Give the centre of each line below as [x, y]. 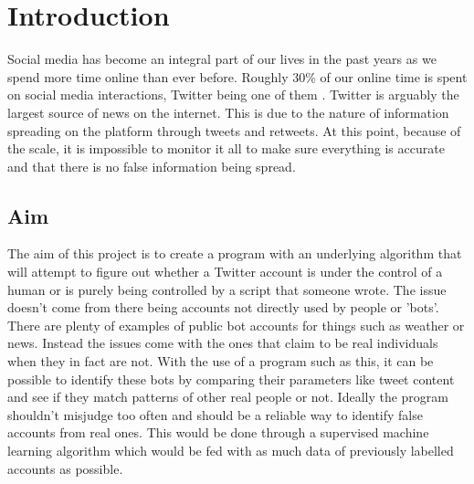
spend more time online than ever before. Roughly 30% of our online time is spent [237, 76]
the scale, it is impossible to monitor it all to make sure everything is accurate [226, 148]
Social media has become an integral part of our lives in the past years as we [222, 59]
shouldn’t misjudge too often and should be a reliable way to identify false [215, 414]
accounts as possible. [65, 468]
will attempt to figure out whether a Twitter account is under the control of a [225, 272]
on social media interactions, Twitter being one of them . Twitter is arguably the [233, 95]
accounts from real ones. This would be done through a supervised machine [218, 432]
